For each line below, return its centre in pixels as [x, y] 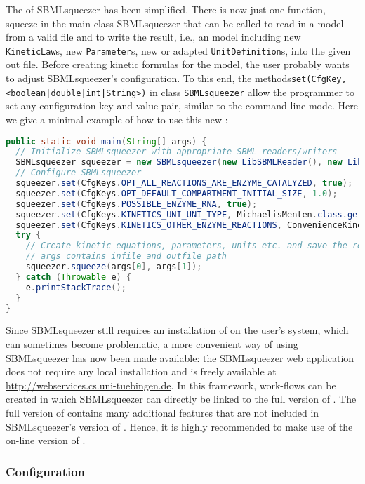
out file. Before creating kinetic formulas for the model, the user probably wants [178, 64]
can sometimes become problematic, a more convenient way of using [152, 344]
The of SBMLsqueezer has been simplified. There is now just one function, [166, 9]
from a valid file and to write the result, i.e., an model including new [153, 37]
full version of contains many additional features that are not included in [162, 412]
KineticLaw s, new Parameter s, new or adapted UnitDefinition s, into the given [178, 50]
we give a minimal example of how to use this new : [117, 119]
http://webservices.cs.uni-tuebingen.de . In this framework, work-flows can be [171, 385]
